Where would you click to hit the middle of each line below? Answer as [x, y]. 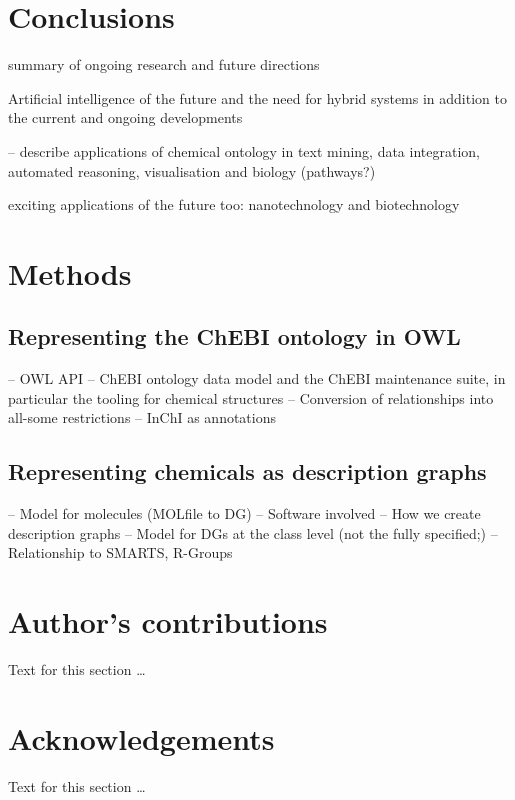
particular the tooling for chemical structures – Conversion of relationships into [251, 397]
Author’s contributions [168, 621]
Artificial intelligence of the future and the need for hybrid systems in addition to [257, 97]
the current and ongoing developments [125, 117]
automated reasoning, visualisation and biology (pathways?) [192, 170]
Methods [70, 272]
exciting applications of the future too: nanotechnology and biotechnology [234, 204]
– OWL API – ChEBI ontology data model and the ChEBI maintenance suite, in [257, 378]
